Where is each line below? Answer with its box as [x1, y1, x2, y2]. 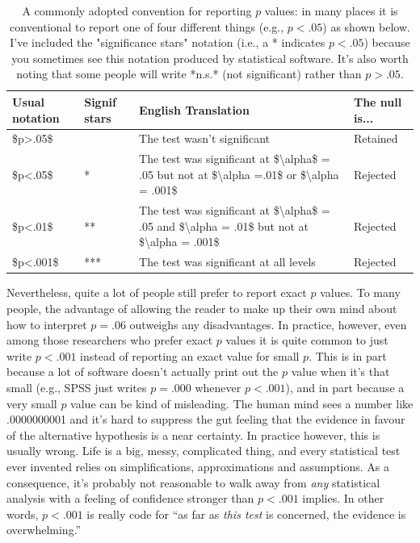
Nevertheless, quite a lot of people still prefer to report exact [6, 284, 307, 301]
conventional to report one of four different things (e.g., [10, 18, 284, 35]
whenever [195, 378, 241, 395]
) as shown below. [322, 18, 410, 35]
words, [6, 505, 39, 522]
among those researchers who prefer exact [6, 332, 213, 349]
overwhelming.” [6, 521, 82, 538]
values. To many [320, 284, 401, 301]
